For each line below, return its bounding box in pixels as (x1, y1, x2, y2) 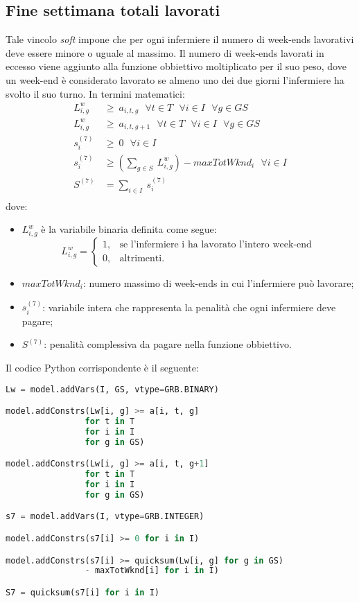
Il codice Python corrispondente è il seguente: (6, 360, 199, 375)
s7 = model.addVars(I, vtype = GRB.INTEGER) (6, 512, 204, 522)
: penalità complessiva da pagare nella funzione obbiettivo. (44, 337, 292, 351)
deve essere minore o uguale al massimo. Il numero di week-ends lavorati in (6, 45, 324, 60)
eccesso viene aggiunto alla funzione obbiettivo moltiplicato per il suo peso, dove (6, 59, 347, 73)
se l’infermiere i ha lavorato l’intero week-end (119, 240, 312, 250)
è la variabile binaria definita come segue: (41, 222, 217, 236)
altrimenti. (119, 253, 165, 263)
